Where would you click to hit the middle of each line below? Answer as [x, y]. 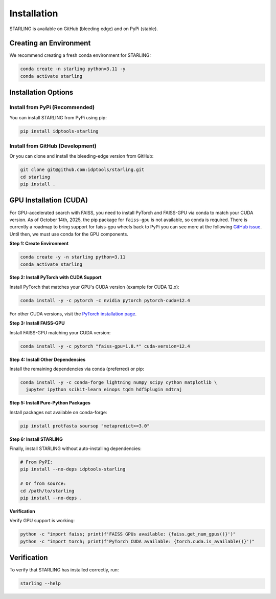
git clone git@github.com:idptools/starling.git [82, 170]
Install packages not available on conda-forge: [58, 412]
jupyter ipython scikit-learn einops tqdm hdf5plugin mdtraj [104, 390]
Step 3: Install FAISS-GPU [37, 323]
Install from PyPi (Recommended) [52, 108]
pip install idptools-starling [60, 131]
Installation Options [41, 92]
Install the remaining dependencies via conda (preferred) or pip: [77, 369]
